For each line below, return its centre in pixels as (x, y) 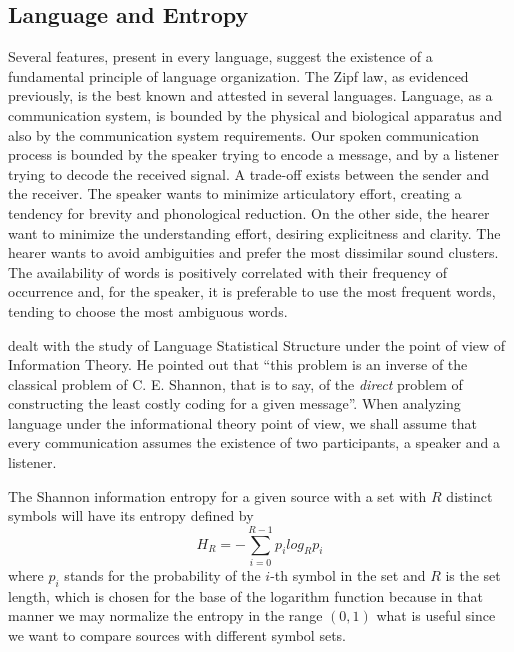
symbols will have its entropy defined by (131, 515)
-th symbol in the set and (348, 574)
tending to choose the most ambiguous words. (148, 310)
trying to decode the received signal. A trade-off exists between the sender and (249, 173)
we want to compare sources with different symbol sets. (177, 634)
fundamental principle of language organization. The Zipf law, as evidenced (238, 75)
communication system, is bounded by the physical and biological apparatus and (255, 114)
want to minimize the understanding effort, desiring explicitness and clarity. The (254, 232)
